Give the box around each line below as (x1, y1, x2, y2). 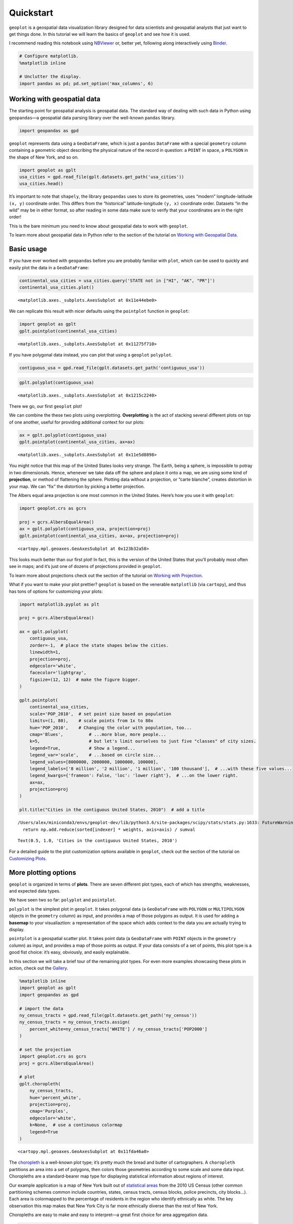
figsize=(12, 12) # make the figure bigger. (29, 677, 141, 683)
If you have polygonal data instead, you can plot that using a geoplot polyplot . (9, 352, 173, 358)
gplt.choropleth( (19, 1081, 61, 1086)
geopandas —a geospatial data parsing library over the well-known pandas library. (9, 115, 176, 120)
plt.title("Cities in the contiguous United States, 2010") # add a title (19, 807, 205, 813)
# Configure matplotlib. (19, 53, 79, 59)
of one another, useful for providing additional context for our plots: (9, 419, 145, 425)
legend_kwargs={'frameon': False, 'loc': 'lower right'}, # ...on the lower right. (29, 773, 239, 778)
